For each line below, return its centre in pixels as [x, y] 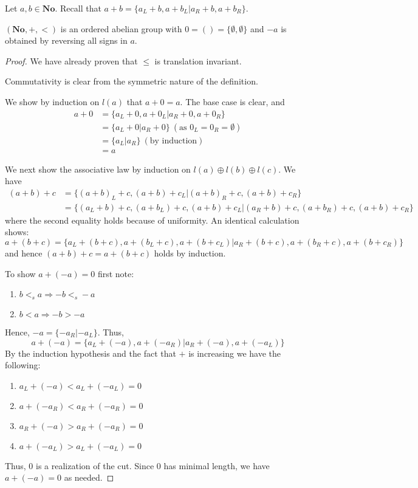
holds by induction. [190, 253]
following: [23, 365]
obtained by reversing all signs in [66, 40]
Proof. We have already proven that [71, 60]
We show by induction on [52, 101]
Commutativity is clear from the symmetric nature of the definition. [132, 81]
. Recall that [78, 8]
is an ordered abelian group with [121, 28]
